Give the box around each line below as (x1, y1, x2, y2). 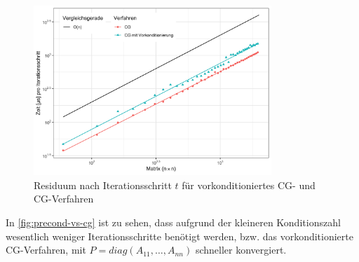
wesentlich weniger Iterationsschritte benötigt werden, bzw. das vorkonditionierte (6, 228, 353, 243)
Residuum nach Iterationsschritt (34, 177, 172, 192)
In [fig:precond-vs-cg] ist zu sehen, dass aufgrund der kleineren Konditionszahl (6, 214, 341, 229)
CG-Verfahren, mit (6, 242, 86, 257)
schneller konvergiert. (195, 242, 287, 257)
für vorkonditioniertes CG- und (182, 177, 316, 192)
